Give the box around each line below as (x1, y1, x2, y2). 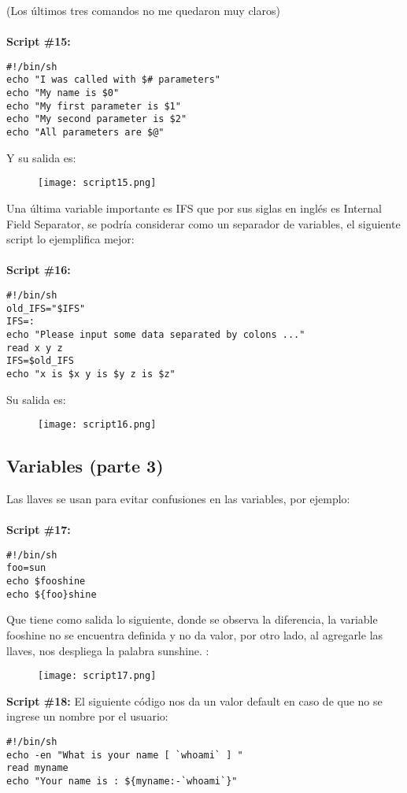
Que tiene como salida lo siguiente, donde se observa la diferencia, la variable (6, 611, 378, 628)
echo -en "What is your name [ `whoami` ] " (6, 749, 243, 761)
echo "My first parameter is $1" (6, 100, 181, 112)
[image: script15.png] (38, 177, 157, 189)
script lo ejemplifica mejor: (6, 231, 135, 247)
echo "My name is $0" (6, 87, 120, 99)
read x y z (6, 342, 63, 354)
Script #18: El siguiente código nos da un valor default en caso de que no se (6, 692, 383, 709)
